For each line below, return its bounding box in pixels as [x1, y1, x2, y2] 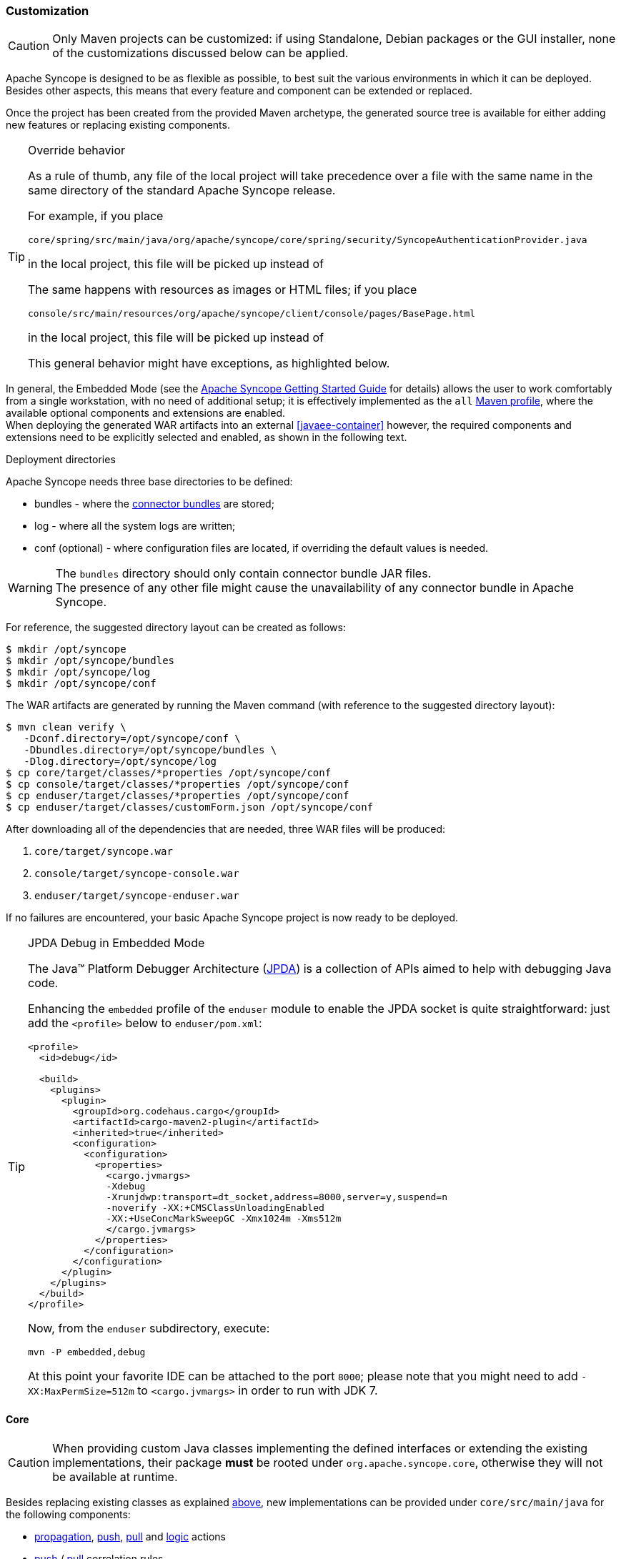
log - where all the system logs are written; [34, 520, 236, 533]
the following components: [6, 1508, 131, 1520]
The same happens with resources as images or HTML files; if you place [28, 282, 417, 297]
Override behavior [28, 143, 126, 158]
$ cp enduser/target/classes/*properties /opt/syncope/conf [6, 790, 349, 802]
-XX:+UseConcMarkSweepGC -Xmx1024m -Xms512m [106, 1213, 342, 1224]
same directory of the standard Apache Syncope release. [28, 183, 336, 198]
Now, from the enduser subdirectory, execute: [28, 1321, 270, 1336]
